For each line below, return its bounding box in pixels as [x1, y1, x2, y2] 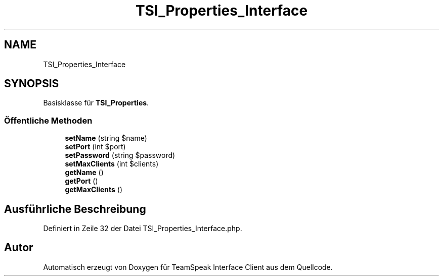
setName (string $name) [65, 134, 147, 143]
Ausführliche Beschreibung [4, 202, 146, 215]
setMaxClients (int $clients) [65, 159, 159, 169]
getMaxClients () [65, 185, 123, 194]
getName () [65, 168, 104, 177]
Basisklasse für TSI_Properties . [43, 98, 149, 107]
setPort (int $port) [65, 142, 126, 151]
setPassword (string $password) [65, 151, 175, 160]
